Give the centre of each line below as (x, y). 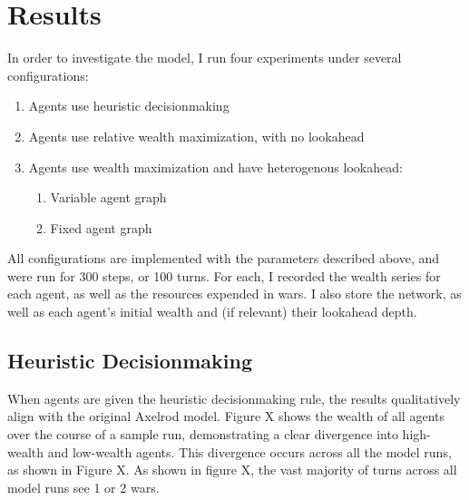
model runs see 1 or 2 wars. (83, 487)
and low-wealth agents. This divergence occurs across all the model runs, (249, 451)
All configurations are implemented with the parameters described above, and (224, 258)
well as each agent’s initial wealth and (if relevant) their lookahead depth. (212, 312)
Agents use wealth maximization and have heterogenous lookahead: (215, 167)
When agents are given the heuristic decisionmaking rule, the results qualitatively (234, 398)
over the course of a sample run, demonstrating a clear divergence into (203, 434)
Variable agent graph (108, 197)
